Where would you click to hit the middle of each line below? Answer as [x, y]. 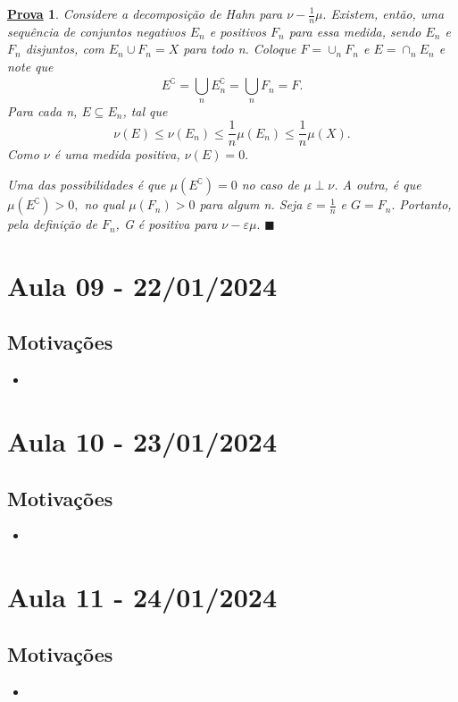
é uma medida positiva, [117, 154]
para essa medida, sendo [355, 31]
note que [30, 67]
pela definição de [52, 224]
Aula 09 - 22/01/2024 [142, 285]
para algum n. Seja [251, 204]
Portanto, [425, 204]
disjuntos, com [65, 49]
